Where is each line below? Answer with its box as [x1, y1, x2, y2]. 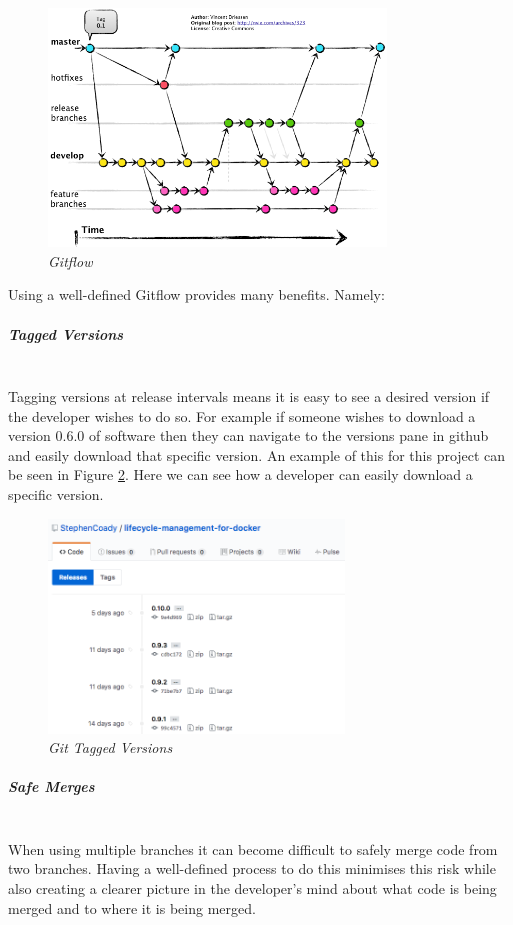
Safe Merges [8, 776, 95, 797]
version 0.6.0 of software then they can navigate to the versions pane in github [8, 425, 489, 446]
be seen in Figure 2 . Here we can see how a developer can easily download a [8, 464, 473, 485]
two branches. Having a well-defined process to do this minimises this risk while [8, 858, 496, 879]
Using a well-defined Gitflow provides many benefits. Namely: [8, 284, 385, 305]
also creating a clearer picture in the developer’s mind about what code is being [8, 878, 497, 899]
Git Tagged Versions [48, 737, 173, 758]
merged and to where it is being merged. [8, 897, 256, 918]
